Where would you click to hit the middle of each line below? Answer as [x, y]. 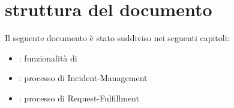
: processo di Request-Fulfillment [79, 98]
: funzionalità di [48, 58]
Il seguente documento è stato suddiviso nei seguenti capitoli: [117, 38]
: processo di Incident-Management [83, 78]
